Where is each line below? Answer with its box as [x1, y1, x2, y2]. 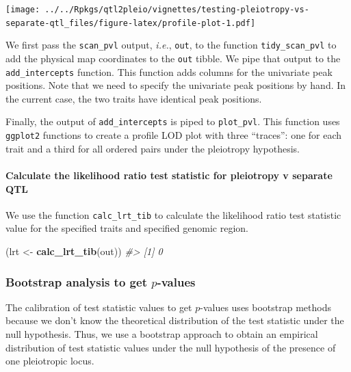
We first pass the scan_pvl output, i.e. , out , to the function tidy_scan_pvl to [5, 38, 337, 52]
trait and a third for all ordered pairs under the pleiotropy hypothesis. [5, 141, 300, 155]
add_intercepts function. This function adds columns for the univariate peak [5, 64, 333, 79]
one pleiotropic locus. [5, 354, 94, 368]
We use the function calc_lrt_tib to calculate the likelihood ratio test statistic [5, 207, 341, 222]
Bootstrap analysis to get [5, 273, 147, 290]
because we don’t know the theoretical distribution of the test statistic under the [5, 313, 344, 328]
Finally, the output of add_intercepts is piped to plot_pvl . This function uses [5, 114, 340, 129]
